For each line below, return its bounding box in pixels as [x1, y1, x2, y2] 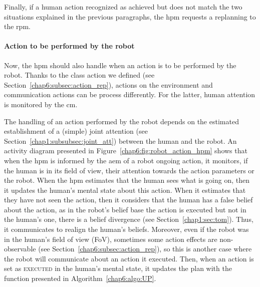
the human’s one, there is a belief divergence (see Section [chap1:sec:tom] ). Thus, [4, 214, 253, 224]
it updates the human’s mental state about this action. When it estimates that [4, 184, 246, 195]
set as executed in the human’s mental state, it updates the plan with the [4, 263, 232, 273]
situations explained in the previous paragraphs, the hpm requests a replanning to [4, 11, 256, 22]
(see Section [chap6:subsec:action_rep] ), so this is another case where [38, 243, 252, 254]
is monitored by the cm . [4, 99, 78, 109]
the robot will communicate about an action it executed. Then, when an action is [4, 253, 254, 263]
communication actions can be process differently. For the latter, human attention [4, 89, 255, 100]
